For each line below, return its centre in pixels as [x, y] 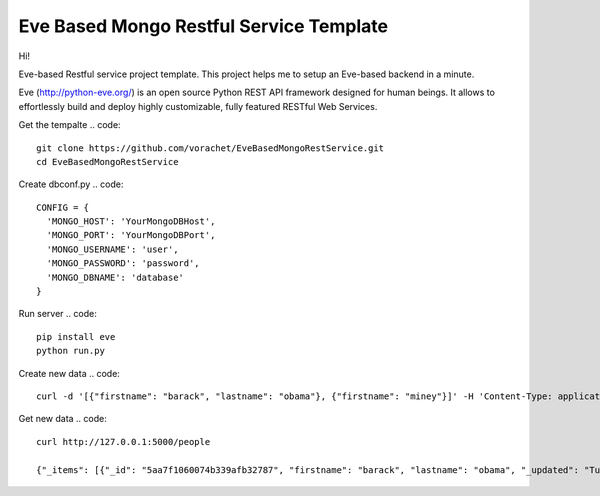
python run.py [70, 351]
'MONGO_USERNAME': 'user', [112, 249]
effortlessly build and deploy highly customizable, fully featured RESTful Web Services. [198, 106]
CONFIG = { [63, 207]
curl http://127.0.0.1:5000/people [123, 441]
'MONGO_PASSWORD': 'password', [123, 263]
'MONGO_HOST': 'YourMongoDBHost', [131, 221]
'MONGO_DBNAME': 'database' [115, 277]
